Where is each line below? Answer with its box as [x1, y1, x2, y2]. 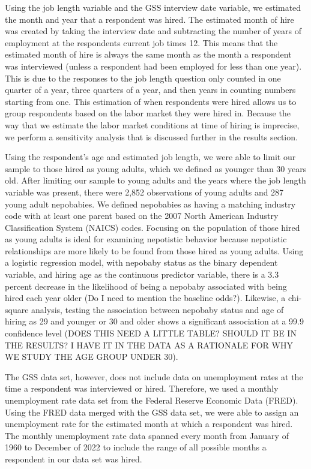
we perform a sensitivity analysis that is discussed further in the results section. [5, 130, 298, 143]
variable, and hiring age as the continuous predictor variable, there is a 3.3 [5, 268, 279, 281]
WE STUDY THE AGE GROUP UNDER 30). [5, 350, 178, 363]
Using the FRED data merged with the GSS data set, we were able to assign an [5, 405, 299, 418]
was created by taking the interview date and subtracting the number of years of [5, 25, 301, 37]
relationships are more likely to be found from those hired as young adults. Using [5, 244, 304, 257]
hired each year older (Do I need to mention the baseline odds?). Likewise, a [5, 291, 286, 304]
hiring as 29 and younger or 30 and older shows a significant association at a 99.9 [5, 315, 304, 327]
